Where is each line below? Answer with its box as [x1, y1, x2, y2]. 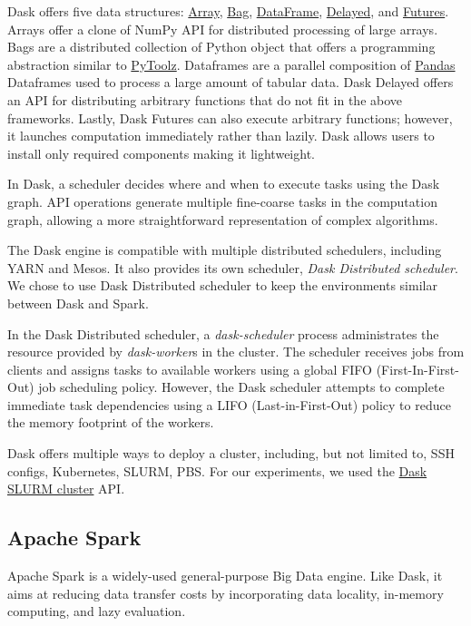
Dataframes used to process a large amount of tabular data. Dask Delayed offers [7, 73, 454, 92]
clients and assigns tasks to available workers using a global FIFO [7, 359, 372, 378]
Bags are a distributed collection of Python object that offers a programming [7, 37, 436, 56]
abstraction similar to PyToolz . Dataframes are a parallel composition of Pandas [7, 54, 456, 73]
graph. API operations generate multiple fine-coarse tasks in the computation [7, 191, 437, 210]
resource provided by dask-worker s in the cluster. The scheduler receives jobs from [7, 342, 465, 361]
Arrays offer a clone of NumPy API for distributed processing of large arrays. [7, 19, 438, 38]
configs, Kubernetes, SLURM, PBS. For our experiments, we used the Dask [7, 461, 427, 480]
